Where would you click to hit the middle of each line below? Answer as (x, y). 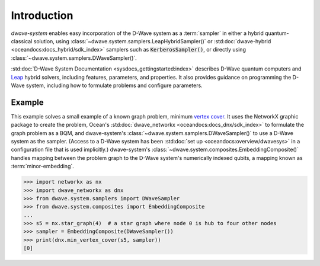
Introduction (42, 15)
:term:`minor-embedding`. (42, 166)
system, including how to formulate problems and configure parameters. (114, 85)
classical (22, 41)
